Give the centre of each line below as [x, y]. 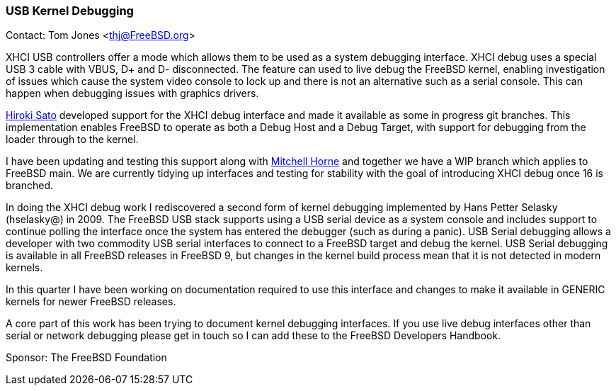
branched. [30, 186]
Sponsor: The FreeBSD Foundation [86, 358]
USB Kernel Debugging [70, 11]
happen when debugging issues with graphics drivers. [132, 93]
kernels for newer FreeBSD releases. [91, 302]
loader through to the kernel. [72, 140]
